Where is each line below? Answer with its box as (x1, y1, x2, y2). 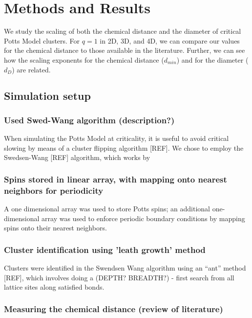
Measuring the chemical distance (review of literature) (4, 302, 223, 315)
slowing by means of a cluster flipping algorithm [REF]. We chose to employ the (4, 142, 244, 153)
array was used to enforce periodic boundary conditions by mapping (42, 213, 245, 223)
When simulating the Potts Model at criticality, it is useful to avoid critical (4, 133, 229, 143)
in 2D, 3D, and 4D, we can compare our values (100, 35, 240, 45)
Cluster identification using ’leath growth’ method (4, 243, 206, 255)
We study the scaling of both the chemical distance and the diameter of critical (4, 26, 241, 36)
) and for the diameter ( (176, 54, 249, 65)
